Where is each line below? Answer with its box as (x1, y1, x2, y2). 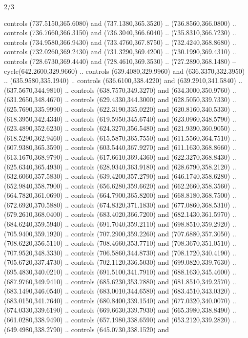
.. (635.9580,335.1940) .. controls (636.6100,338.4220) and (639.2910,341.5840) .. (4, 75, 243, 85)
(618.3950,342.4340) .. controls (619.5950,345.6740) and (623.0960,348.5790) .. (4, 113, 236, 124)
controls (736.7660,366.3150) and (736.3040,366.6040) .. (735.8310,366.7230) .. (4, 27, 236, 38)
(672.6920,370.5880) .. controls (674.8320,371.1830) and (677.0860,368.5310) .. (4, 199, 236, 210)
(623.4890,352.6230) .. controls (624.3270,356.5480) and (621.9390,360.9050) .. (4, 123, 236, 133)
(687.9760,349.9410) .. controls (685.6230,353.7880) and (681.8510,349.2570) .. (4, 276, 236, 286)
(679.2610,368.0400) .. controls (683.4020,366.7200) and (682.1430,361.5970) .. (4, 209, 236, 219)
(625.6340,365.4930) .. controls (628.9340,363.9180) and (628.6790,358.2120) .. (4, 161, 236, 171)
